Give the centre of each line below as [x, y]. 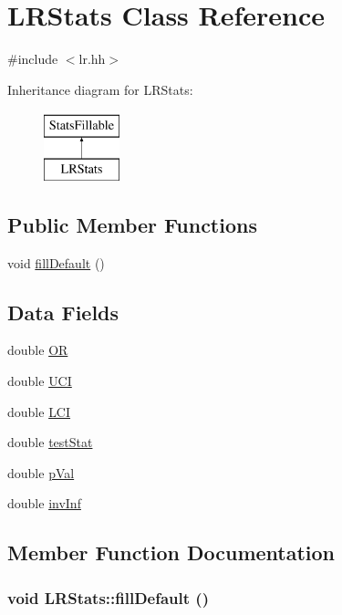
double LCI [39, 411]
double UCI [40, 381]
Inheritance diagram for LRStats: [100, 89]
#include [33, 59]
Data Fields [63, 312]
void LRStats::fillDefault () [108, 597]
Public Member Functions [132, 224]
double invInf [44, 503]
